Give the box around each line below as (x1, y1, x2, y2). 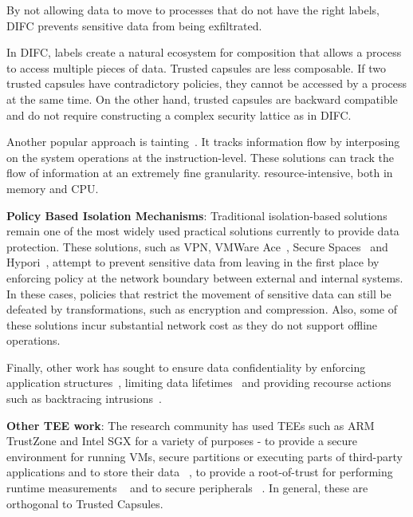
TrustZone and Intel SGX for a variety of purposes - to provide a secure (6, 432, 358, 449)
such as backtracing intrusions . (6, 390, 162, 407)
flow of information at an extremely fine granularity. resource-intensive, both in (6, 164, 393, 181)
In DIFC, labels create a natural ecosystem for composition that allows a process (6, 44, 402, 61)
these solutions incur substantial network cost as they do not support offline (6, 316, 378, 333)
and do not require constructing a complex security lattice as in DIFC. (6, 106, 352, 123)
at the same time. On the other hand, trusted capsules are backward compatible (6, 90, 398, 107)
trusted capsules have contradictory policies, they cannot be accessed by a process (6, 75, 407, 92)
